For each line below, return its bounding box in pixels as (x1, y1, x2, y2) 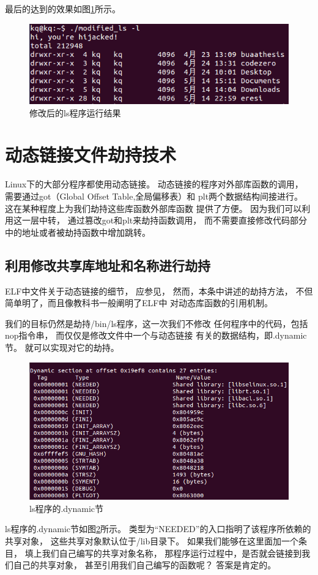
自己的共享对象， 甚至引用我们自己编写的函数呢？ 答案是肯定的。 (13, 558, 276, 571)
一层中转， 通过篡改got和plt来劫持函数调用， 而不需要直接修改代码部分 (21, 214, 307, 227)
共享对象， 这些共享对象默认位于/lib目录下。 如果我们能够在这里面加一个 (5, 534, 298, 547)
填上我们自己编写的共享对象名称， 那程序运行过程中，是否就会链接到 (24, 546, 302, 559)
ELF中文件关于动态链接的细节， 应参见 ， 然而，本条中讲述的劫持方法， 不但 (5, 284, 313, 297)
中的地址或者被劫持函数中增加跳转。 (5, 225, 150, 238)
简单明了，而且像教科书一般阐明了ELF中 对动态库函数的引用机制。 (5, 296, 273, 309)
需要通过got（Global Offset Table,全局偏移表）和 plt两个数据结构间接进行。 (5, 190, 303, 202)
